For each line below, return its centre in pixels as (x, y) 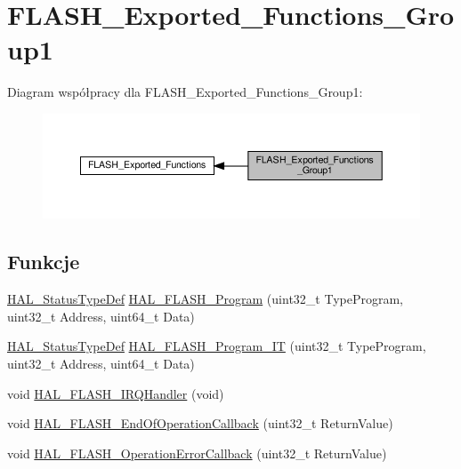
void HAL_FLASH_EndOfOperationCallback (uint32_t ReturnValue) (200, 423)
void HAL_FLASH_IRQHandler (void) (116, 393)
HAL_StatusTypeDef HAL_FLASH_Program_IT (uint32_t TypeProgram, (217, 346)
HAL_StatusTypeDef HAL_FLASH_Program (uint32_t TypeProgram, (205, 299)
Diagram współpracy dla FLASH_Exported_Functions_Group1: (185, 92)
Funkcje (44, 262)
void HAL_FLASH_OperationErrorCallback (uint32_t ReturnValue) (197, 453)
